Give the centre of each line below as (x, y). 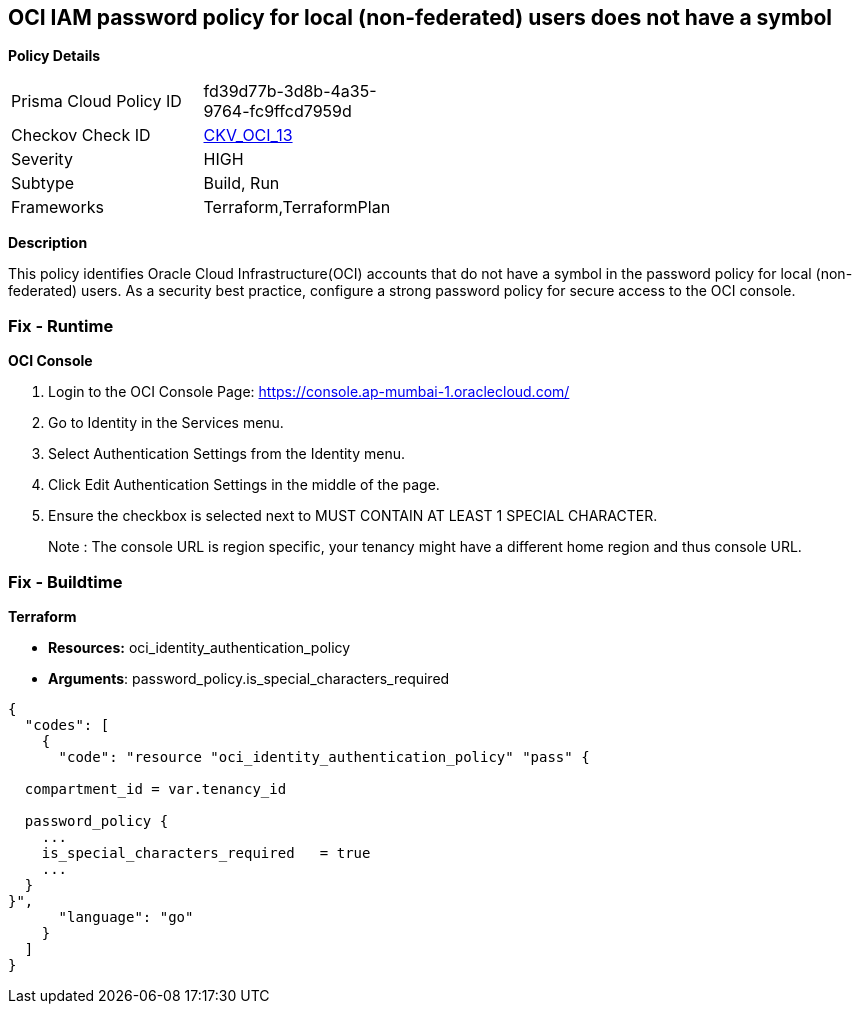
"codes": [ (67, 724)
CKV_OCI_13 (248, 135)
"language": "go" (126, 916)
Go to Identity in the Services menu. (166, 423)
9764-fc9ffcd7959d (277, 111)
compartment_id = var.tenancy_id (155, 788)
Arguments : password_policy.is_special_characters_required (249, 678)
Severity (42, 159)
